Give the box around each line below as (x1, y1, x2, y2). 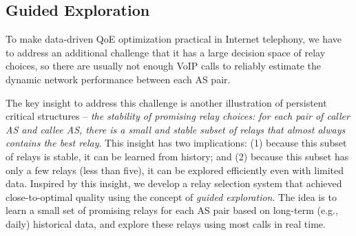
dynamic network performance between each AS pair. (6, 72, 231, 86)
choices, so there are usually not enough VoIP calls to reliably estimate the (6, 58, 321, 73)
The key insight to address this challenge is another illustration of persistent (6, 95, 327, 109)
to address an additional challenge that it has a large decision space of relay (6, 45, 326, 59)
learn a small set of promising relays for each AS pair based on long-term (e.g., (6, 203, 338, 217)
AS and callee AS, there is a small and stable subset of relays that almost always (6, 122, 346, 136)
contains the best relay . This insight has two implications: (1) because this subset (6, 136, 347, 150)
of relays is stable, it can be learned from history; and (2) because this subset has (6, 149, 349, 163)
